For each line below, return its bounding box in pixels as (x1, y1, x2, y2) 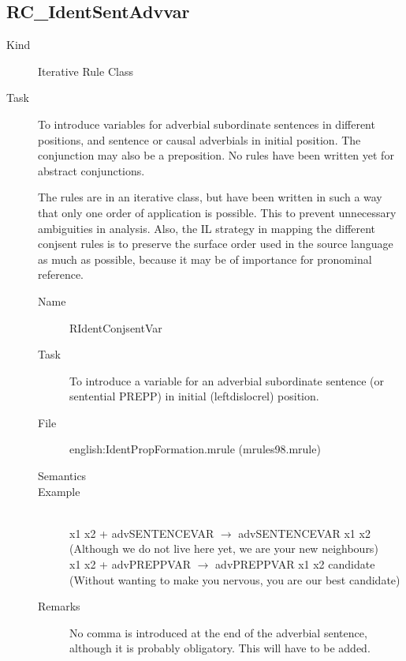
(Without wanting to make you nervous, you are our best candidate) (69, 571, 400, 588)
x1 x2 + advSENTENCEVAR (69, 524, 214, 541)
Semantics (38, 468, 87, 484)
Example (38, 483, 80, 499)
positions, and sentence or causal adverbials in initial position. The (38, 131, 361, 148)
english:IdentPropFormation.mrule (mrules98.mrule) (69, 441, 321, 457)
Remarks (38, 598, 80, 614)
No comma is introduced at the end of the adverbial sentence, (69, 624, 367, 640)
